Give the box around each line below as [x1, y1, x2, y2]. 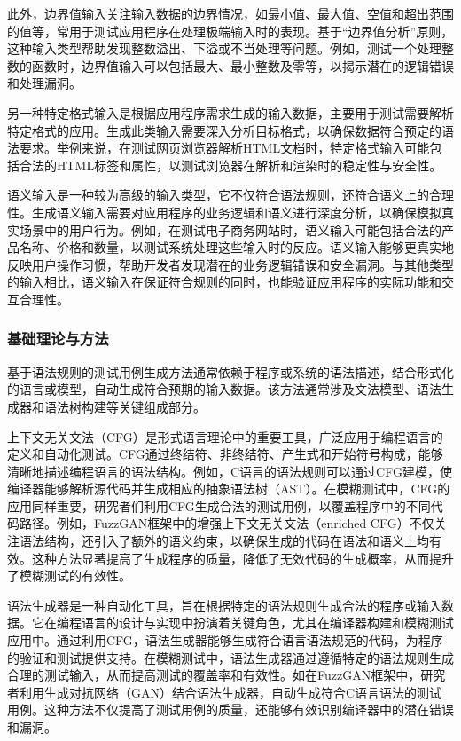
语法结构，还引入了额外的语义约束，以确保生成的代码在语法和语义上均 [19, 532, 429, 550]
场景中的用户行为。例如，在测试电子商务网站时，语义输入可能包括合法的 [19, 220, 441, 239]
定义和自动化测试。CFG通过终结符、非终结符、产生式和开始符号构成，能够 [7, 445, 443, 463]
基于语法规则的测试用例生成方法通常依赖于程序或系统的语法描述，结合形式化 [7, 362, 454, 381]
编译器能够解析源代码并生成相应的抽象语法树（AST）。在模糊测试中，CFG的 [7, 479, 450, 498]
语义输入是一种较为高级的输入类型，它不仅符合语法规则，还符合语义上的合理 [7, 185, 454, 204]
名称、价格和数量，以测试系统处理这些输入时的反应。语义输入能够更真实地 [19, 238, 454, 256]
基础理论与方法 [7, 327, 109, 350]
